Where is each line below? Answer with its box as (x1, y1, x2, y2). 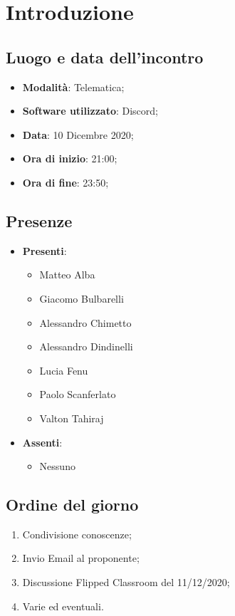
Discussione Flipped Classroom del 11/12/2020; (22, 575, 230, 590)
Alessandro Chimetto (39, 315, 132, 330)
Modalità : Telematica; (22, 79, 125, 94)
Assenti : (22, 434, 63, 449)
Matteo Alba (39, 267, 95, 282)
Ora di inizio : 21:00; (22, 151, 117, 166)
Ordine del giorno (6, 494, 139, 516)
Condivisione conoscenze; (22, 526, 132, 541)
